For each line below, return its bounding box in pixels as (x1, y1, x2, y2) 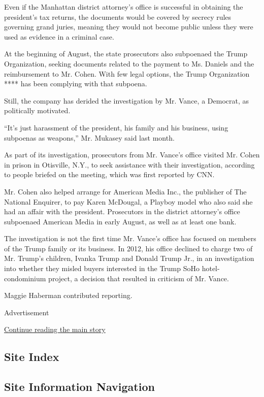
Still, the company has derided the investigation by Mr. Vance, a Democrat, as (4, 95, 249, 106)
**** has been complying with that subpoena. (4, 78, 147, 89)
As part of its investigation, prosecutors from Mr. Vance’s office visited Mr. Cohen (4, 149, 260, 160)
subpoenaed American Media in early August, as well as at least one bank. (4, 216, 237, 226)
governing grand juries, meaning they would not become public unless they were (4, 21, 253, 32)
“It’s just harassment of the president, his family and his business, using (4, 122, 228, 133)
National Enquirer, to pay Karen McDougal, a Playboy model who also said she (4, 196, 253, 207)
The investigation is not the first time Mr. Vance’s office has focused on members (4, 233, 256, 244)
